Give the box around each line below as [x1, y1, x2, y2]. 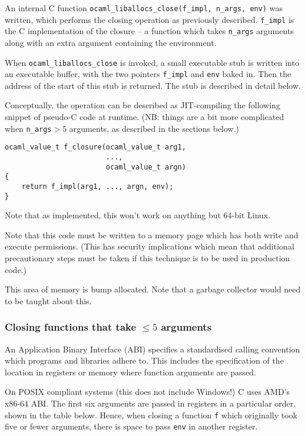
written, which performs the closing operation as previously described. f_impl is [5, 13, 294, 25]
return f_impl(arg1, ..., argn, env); [21, 182, 174, 191]
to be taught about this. [5, 294, 92, 307]
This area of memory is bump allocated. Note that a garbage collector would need [5, 283, 301, 295]
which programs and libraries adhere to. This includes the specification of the [5, 354, 284, 367]
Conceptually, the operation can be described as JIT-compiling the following [5, 99, 280, 111]
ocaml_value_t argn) [105, 162, 186, 171]
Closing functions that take [5, 319, 137, 334]
